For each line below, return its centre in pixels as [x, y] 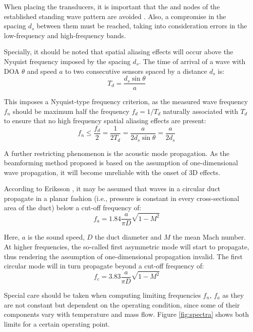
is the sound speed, [56, 237]
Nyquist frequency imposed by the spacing [67, 61]
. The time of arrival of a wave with [192, 61]
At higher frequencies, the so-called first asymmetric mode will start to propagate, [127, 246]
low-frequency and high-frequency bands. [65, 35]
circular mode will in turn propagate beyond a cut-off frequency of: [104, 266]
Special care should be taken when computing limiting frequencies [102, 295]
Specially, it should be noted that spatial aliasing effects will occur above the [119, 52]
